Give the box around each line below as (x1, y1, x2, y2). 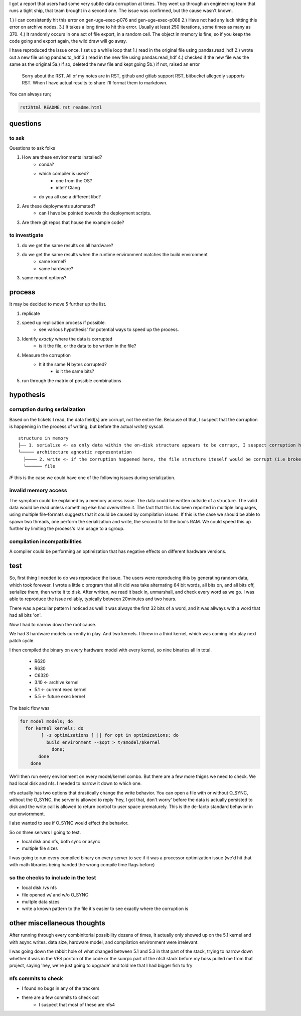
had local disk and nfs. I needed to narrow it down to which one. (9, 780, 142, 786)
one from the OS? (56, 177, 92, 183)
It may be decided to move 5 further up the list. (9, 301, 107, 307)
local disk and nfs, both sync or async (22, 839, 100, 844)
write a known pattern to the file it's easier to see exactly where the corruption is (22, 906, 189, 912)
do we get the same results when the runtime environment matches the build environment (22, 252, 208, 258)
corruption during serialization (9, 406, 86, 413)
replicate (22, 310, 40, 316)
